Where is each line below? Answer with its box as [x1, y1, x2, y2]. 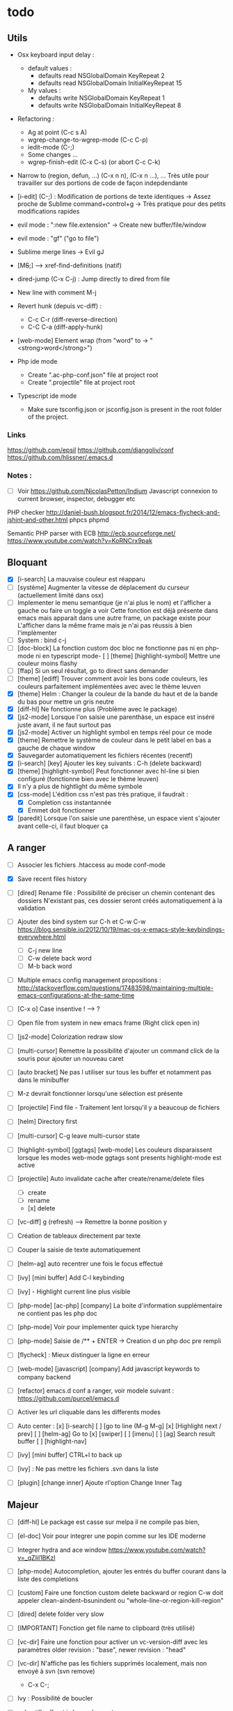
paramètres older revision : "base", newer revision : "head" [17, 1645, 186, 1654]
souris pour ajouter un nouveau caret [17, 1055, 124, 1063]
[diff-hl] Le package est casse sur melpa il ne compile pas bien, [17, 1518, 200, 1526]
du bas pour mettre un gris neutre [17, 697, 115, 706]
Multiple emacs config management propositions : [17, 975, 161, 984]
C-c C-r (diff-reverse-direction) [27, 316, 118, 323]
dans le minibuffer [17, 1076, 70, 1084]
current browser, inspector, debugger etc [17, 494, 136, 503]
